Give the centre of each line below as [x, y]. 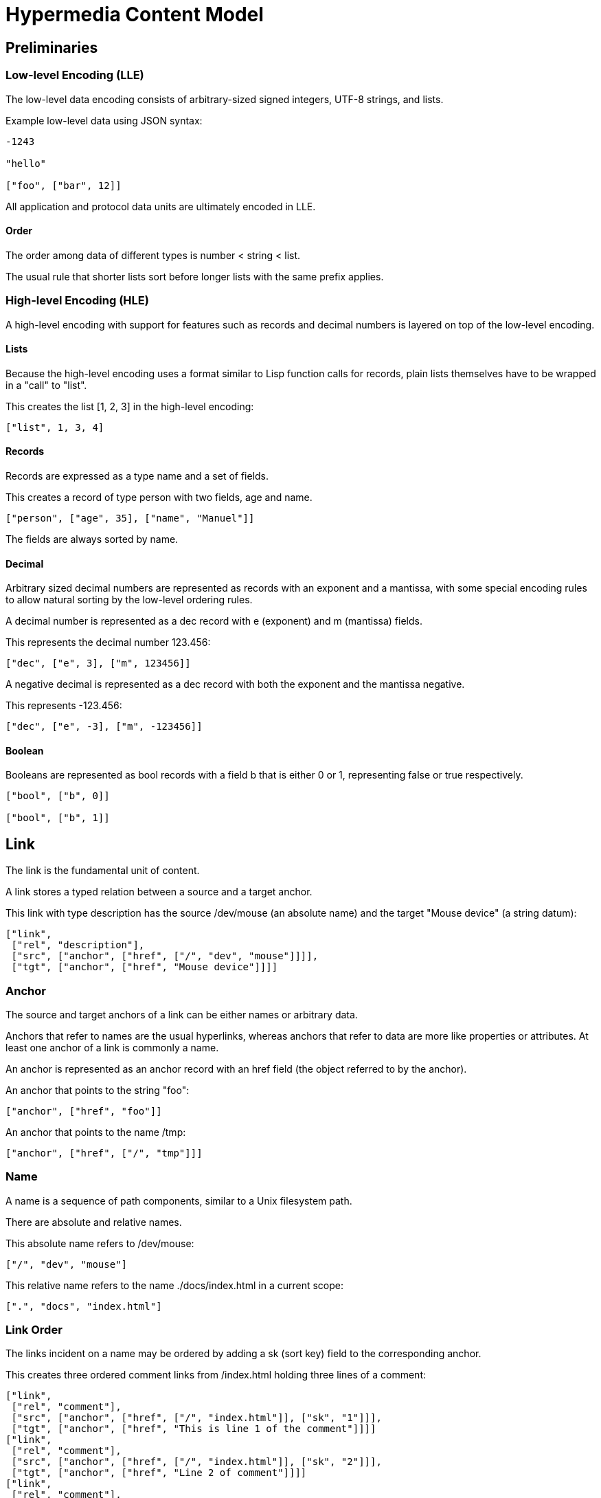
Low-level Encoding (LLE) [75, 75]
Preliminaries [52, 47]
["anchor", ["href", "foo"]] [84, 1111]
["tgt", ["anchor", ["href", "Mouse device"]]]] [145, 967]
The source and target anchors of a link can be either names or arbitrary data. [182, 1014]
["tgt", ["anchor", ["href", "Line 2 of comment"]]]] [159, 1473]
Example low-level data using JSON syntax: [104, 120]
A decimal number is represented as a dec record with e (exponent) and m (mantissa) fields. [214, 621]
